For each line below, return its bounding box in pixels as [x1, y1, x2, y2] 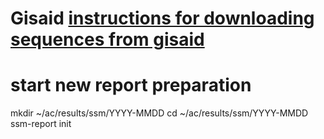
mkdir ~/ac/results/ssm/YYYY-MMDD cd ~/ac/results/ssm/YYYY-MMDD [10, 107, 309, 119]
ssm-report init [10, 118, 72, 130]
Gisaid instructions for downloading [10, 7, 315, 30]
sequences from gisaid [10, 28, 205, 51]
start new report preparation [10, 74, 252, 97]
